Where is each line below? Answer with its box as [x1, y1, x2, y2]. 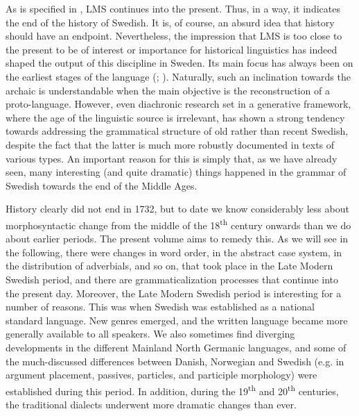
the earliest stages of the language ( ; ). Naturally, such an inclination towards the [6, 69, 351, 83]
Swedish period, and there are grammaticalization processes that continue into [6, 272, 339, 286]
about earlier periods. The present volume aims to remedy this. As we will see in [6, 231, 349, 246]
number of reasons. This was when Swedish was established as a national [6, 299, 315, 314]
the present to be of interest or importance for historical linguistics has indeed [6, 42, 338, 56]
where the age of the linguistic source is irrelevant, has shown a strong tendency [6, 110, 345, 124]
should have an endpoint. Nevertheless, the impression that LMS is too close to [6, 28, 342, 43]
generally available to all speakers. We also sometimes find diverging [6, 326, 295, 341]
